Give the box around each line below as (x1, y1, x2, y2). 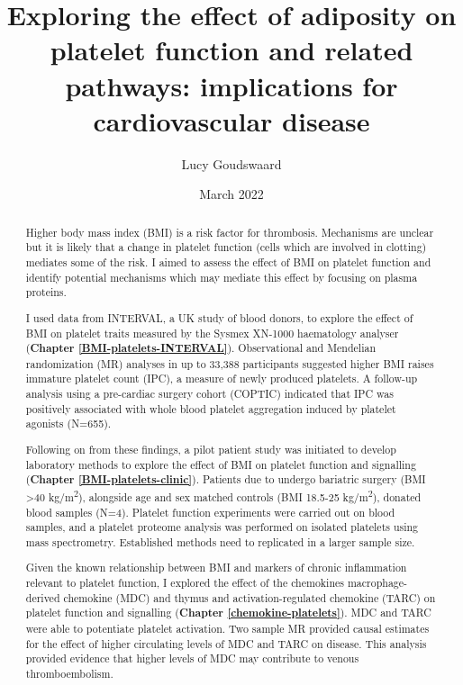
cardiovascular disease (93, 102, 370, 139)
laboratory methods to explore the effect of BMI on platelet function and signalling (25, 456, 416, 472)
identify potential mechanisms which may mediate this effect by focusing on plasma (25, 269, 418, 284)
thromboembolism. (25, 666, 113, 681)
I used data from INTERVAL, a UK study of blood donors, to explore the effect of (25, 310, 413, 325)
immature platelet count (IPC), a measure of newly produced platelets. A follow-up (25, 371, 418, 386)
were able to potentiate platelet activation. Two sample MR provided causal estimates (25, 621, 430, 636)
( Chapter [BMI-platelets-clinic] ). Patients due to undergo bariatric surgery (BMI (25, 472, 426, 488)
